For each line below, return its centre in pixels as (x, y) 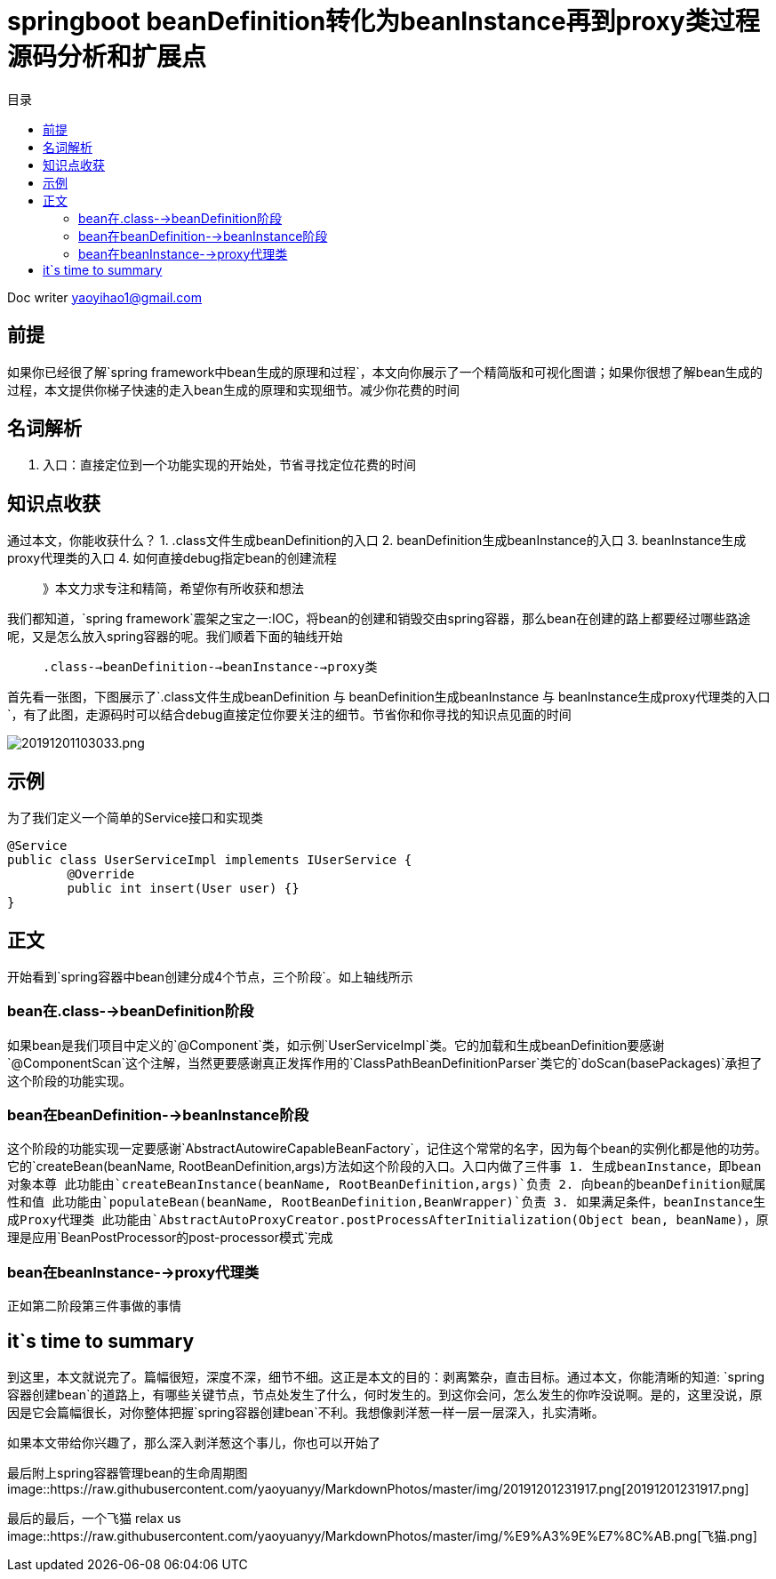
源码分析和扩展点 (107, 57)
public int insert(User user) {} (183, 889)
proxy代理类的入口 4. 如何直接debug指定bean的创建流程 (172, 558)
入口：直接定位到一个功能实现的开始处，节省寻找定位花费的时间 (229, 465)
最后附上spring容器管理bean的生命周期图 (128, 1473)
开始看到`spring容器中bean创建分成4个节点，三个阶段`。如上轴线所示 (210, 976)
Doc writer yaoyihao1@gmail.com (105, 297)
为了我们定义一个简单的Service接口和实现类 (136, 818)
